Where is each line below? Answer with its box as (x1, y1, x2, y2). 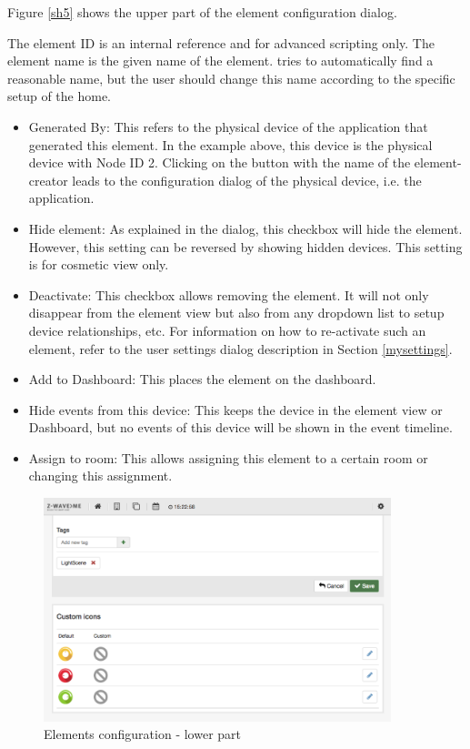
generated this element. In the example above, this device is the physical (28, 135, 433, 154)
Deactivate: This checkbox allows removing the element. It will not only (28, 285, 429, 304)
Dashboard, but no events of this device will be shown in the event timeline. (28, 418, 453, 437)
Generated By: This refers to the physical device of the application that (28, 116, 428, 136)
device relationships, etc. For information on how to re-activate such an (28, 320, 426, 339)
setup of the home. (7, 86, 112, 106)
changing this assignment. (28, 466, 173, 485)
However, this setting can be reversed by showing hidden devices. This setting (28, 237, 463, 256)
